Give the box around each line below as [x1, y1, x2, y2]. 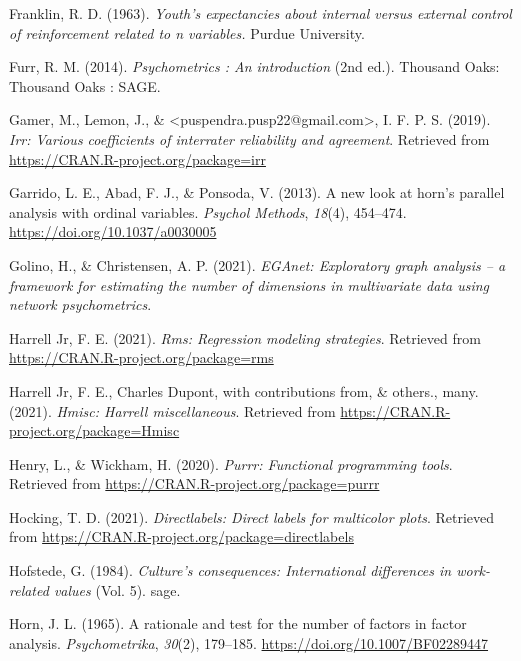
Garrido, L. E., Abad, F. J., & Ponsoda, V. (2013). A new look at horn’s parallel [9, 182, 505, 203]
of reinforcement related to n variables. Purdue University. [9, 22, 365, 43]
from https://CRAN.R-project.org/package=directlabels [9, 526, 354, 547]
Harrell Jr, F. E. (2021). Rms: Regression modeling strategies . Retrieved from [9, 327, 481, 348]
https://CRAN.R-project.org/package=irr [9, 148, 266, 169]
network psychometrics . [9, 294, 152, 315]
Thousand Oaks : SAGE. [9, 75, 161, 96]
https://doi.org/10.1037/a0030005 [9, 221, 217, 242]
